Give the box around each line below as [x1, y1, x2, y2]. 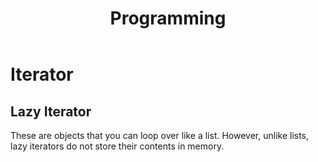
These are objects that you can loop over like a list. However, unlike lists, [10, 130, 310, 141]
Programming [109, 7, 227, 30]
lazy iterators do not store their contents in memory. [10, 140, 225, 152]
